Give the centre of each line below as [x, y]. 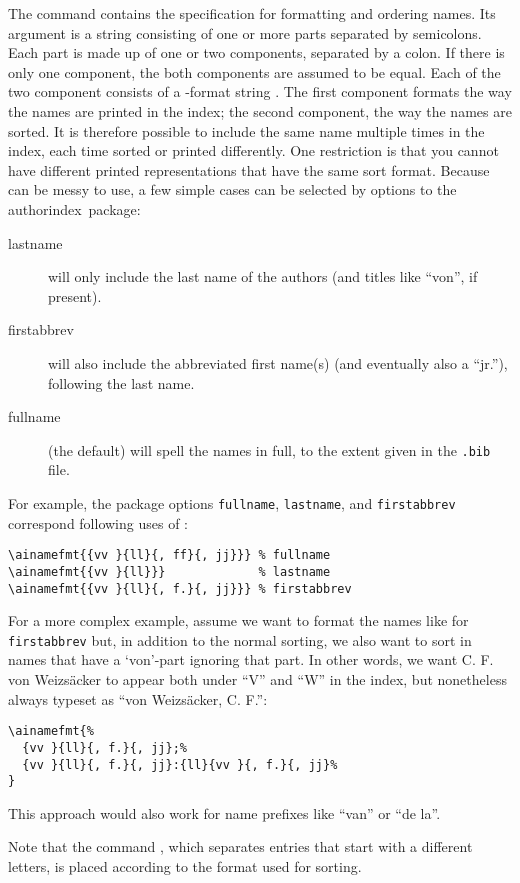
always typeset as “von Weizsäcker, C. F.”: [138, 698]
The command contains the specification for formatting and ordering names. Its [252, 13]
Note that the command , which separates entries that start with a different [240, 846]
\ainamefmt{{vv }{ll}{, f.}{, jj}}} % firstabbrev [180, 588]
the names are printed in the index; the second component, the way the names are [260, 110]
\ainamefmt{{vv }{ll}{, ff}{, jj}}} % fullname [169, 555]
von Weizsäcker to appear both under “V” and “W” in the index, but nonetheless [257, 679]
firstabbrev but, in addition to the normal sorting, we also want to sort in [240, 639]
